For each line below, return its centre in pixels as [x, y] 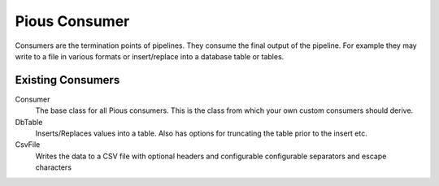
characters [54, 167]
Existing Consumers [67, 80]
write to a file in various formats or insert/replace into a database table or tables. [150, 56]
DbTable [29, 122]
